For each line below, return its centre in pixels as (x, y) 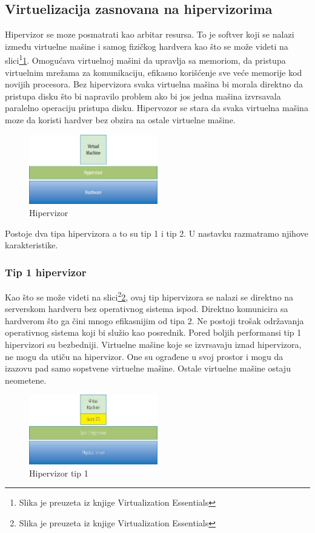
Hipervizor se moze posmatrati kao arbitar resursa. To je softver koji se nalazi (150, 34)
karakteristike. (31, 245)
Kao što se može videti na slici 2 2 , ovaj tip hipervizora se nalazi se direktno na (149, 296)
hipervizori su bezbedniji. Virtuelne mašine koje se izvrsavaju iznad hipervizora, (153, 344)
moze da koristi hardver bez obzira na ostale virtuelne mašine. (120, 120)
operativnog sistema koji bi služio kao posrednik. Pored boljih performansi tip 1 (153, 332)
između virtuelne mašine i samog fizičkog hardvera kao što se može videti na (147, 46)
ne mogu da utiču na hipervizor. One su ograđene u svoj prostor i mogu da (144, 356)
